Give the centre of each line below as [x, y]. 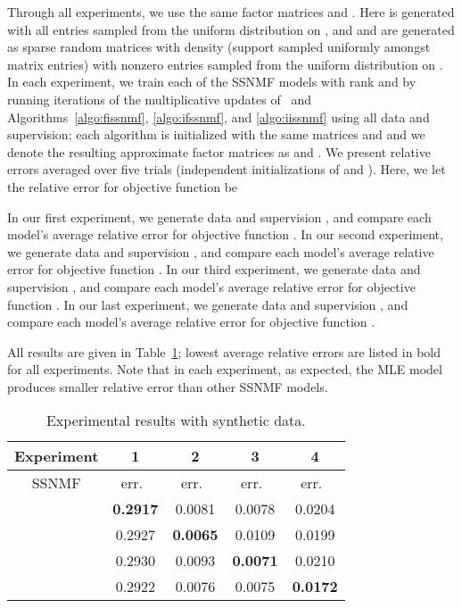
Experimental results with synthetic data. [176, 421]
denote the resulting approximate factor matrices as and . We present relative [219, 151]
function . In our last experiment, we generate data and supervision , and [208, 304]
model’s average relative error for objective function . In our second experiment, [225, 234]
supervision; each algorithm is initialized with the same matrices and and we [216, 134]
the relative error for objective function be [123, 186]
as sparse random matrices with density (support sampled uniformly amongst [219, 47]
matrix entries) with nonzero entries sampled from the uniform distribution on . [225, 64]
